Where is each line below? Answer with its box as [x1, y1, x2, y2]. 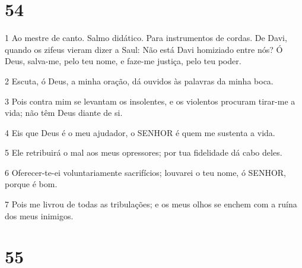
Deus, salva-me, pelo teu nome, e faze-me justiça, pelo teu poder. [5, 55, 241, 67]
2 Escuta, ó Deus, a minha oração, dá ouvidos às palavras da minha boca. [5, 74, 274, 87]
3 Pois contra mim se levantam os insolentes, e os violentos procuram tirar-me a [5, 94, 295, 107]
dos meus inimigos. [5, 209, 74, 222]
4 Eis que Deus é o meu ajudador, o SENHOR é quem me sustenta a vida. [5, 126, 275, 138]
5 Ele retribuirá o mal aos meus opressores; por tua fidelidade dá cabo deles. [5, 146, 282, 159]
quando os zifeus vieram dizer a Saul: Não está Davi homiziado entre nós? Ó [5, 43, 283, 55]
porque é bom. [5, 178, 58, 190]
